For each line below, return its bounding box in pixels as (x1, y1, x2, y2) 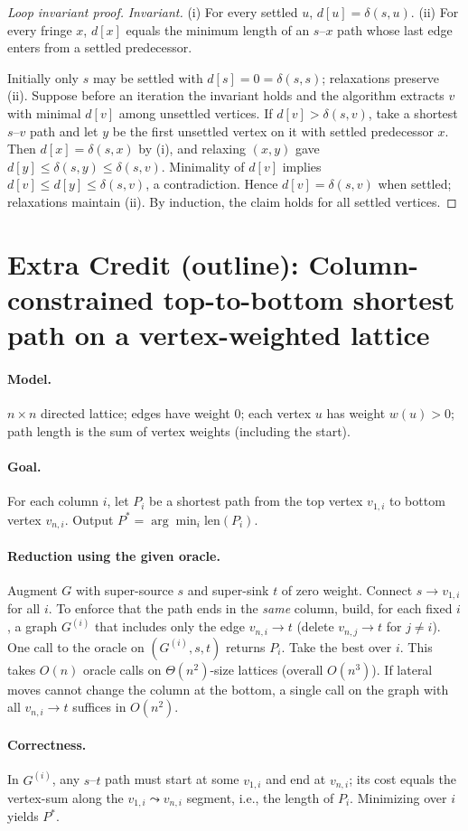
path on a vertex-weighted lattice (7, 316, 430, 353)
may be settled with (92, 68, 203, 87)
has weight (326, 404, 386, 423)
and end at (266, 770, 326, 789)
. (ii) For (410, 3, 459, 21)
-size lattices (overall (210, 659, 323, 678)
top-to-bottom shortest (163, 280, 455, 317)
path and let (30, 121, 98, 140)
